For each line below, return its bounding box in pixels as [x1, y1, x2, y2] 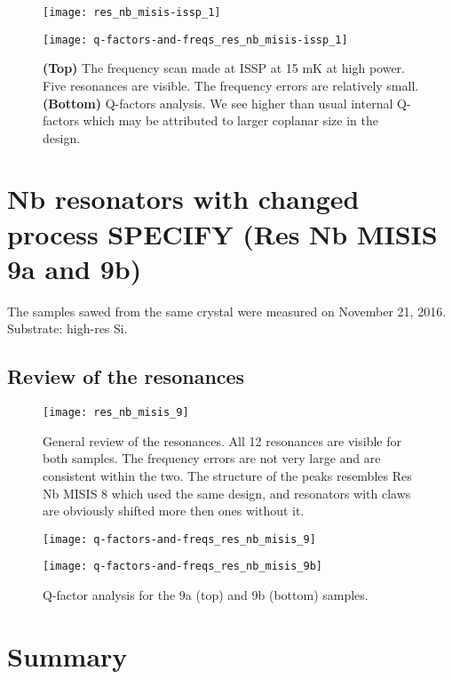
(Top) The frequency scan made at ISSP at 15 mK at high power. [43, 59, 405, 77]
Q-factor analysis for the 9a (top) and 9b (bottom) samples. [43, 586, 369, 604]
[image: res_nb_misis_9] [43, 406, 189, 419]
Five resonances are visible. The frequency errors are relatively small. [43, 76, 419, 94]
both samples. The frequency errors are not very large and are [43, 449, 381, 467]
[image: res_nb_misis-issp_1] [43, 6, 221, 19]
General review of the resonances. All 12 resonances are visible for [43, 431, 401, 450]
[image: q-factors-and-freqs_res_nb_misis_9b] [43, 560, 322, 573]
